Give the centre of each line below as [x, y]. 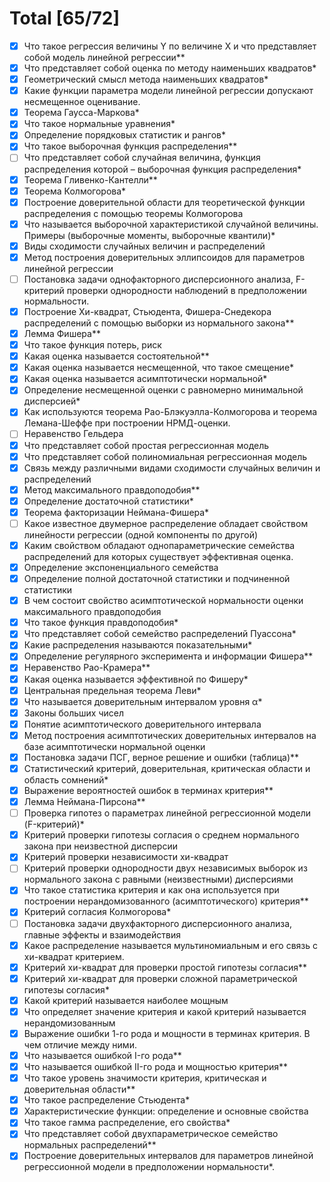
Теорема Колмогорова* [75, 191]
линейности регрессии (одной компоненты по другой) [141, 534]
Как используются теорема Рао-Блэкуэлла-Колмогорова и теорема [170, 412]
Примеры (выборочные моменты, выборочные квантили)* [149, 235]
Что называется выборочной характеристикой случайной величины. [171, 224]
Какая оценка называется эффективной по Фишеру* [136, 679]
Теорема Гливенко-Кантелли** [90, 179]
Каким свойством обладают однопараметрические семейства [159, 545]
